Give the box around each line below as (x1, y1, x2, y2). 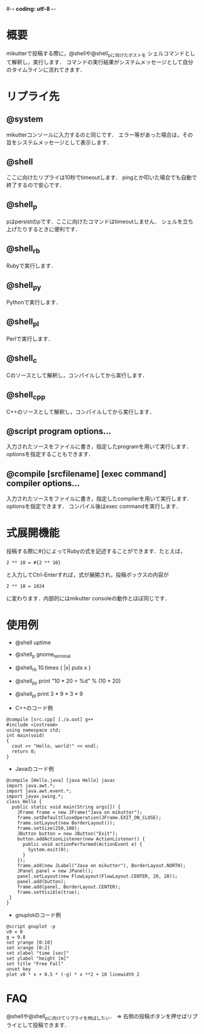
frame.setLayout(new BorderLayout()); (17, 820, 115, 826)
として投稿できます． (16, 1021, 70, 1029)
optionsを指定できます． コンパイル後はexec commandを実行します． (6, 502, 182, 510)
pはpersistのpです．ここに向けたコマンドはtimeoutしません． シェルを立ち (6, 217, 194, 225)
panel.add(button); (17, 879, 67, 885)
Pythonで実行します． (6, 298, 61, 306)
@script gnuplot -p (6, 924, 56, 930)
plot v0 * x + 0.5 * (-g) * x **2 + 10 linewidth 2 (6, 971, 140, 978)
